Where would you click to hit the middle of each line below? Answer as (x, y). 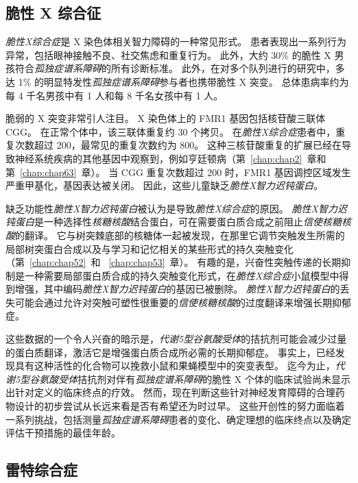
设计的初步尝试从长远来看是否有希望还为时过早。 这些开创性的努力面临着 (180, 406)
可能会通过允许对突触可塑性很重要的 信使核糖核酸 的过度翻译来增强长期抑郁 (183, 302)
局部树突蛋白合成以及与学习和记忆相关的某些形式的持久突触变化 (150, 248)
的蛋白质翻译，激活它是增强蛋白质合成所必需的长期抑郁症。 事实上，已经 (170, 352)
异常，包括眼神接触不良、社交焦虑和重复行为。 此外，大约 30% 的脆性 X (168, 54)
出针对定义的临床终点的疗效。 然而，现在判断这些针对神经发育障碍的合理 (170, 392)
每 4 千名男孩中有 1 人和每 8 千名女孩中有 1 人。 (115, 95)
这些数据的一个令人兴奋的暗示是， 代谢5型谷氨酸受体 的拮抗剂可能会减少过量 (176, 339)
